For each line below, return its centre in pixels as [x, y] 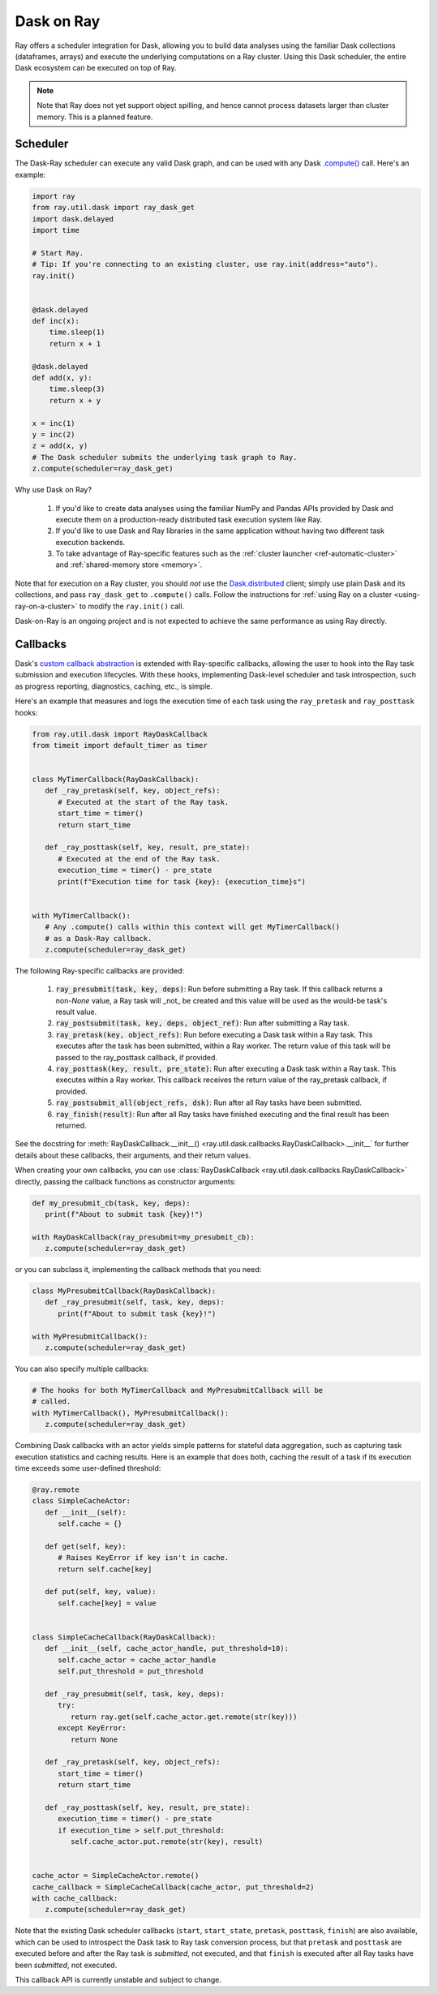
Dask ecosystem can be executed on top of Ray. [96, 68]
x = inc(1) [54, 423]
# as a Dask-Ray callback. [99, 938]
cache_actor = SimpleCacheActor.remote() [116, 1876]
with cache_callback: [75, 1898]
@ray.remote [56, 1489]
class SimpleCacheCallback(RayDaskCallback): [124, 1637]
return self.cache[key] [105, 1569]
